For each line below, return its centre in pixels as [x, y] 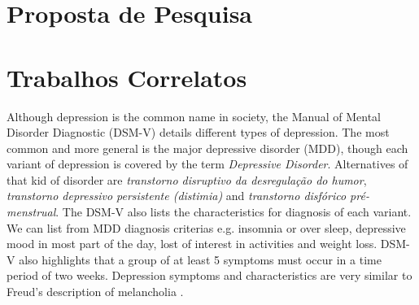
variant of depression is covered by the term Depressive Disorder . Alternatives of [207, 164]
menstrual [31, 212]
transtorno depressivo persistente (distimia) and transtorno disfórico [177, 196]
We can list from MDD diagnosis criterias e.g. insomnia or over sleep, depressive [206, 227]
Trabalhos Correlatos [127, 77]
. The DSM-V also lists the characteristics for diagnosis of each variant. [234, 212]
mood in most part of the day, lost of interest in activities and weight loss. [192, 244]
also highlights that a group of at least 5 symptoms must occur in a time [200, 259]
